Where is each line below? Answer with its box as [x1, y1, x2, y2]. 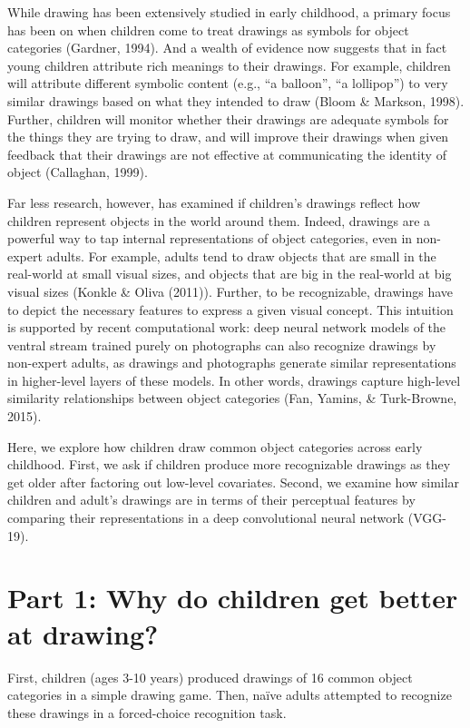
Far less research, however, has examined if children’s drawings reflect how [7, 192, 421, 212]
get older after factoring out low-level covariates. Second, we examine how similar [7, 472, 460, 491]
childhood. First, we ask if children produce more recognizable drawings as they [7, 455, 451, 474]
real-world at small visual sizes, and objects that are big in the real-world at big [7, 264, 452, 283]
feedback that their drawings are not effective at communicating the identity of [7, 144, 446, 163]
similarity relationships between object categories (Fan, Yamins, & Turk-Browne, [7, 389, 457, 408]
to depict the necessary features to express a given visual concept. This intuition [7, 300, 454, 319]
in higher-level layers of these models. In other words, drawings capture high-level [7, 370, 461, 389]
